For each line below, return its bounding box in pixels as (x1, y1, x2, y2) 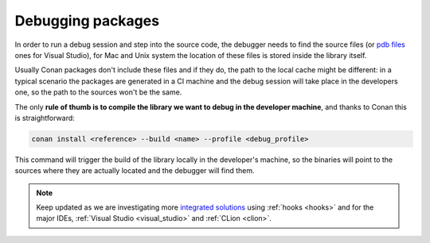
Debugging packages (14, 12, 159, 29)
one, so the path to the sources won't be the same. (14, 87, 182, 97)
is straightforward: (14, 113, 75, 122)
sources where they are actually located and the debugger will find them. (14, 166, 255, 175)
